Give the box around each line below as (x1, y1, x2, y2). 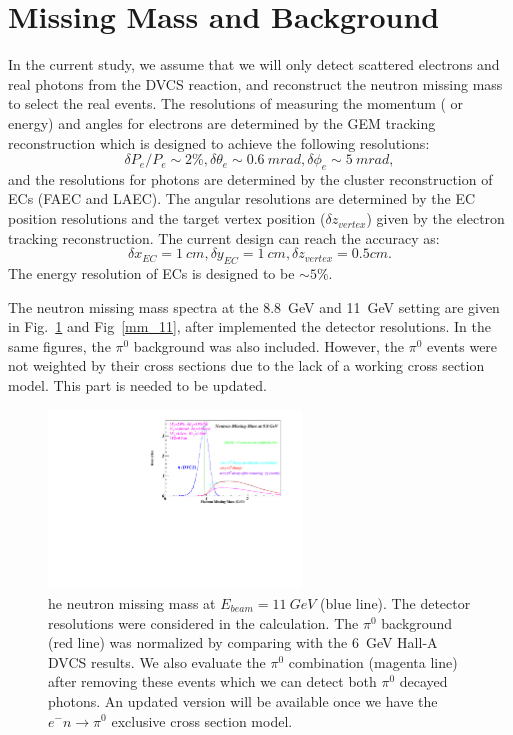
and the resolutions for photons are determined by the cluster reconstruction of (8, 168, 493, 189)
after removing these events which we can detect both (48, 671, 377, 692)
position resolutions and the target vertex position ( (8, 208, 326, 229)
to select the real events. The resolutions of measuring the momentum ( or (8, 93, 464, 114)
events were (426, 335, 498, 356)
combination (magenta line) (288, 651, 458, 672)
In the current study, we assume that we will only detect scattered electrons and (8, 54, 500, 75)
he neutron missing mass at (48, 593, 216, 613)
